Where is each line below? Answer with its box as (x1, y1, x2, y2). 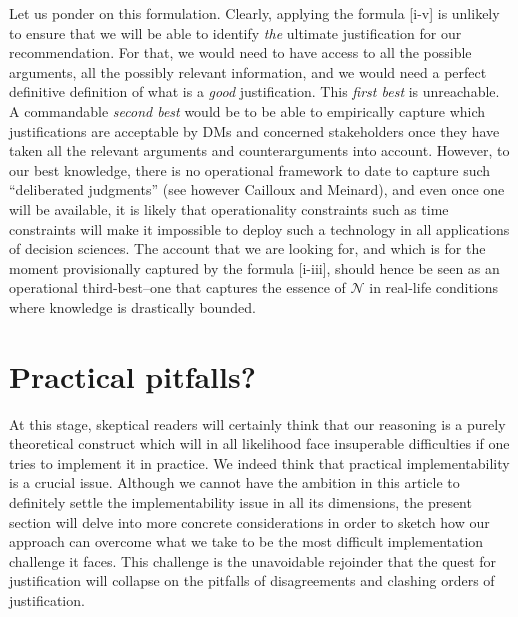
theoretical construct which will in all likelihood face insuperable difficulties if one (9, 433, 510, 454)
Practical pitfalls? (9, 355, 256, 396)
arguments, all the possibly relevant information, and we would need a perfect (9, 61, 487, 82)
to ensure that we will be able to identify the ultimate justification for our (9, 22, 462, 43)
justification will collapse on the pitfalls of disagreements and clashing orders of (9, 570, 495, 591)
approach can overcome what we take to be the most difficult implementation (9, 531, 484, 552)
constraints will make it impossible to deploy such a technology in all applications (9, 218, 510, 239)
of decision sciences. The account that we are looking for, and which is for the (9, 238, 486, 259)
